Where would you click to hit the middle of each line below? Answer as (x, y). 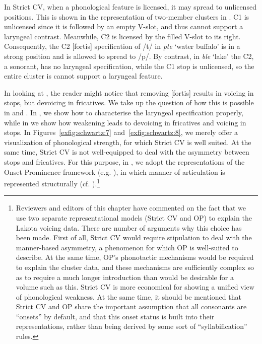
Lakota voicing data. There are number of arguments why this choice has (129, 227)
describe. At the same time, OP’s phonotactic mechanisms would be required (135, 257)
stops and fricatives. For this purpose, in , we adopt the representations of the (124, 161)
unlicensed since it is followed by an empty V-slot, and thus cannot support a (124, 26)
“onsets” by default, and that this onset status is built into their (115, 316)
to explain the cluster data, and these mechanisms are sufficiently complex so (135, 267)
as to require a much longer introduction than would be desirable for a (125, 277)
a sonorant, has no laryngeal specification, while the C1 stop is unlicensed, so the (129, 66)
